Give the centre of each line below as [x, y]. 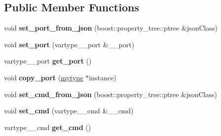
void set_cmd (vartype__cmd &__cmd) [69, 111]
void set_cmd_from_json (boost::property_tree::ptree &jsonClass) [111, 94]
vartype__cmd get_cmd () [48, 127]
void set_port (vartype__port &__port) [69, 44]
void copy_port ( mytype [44, 77]
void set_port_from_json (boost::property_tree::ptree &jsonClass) [111, 28]
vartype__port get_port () [48, 61]
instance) [103, 77]
